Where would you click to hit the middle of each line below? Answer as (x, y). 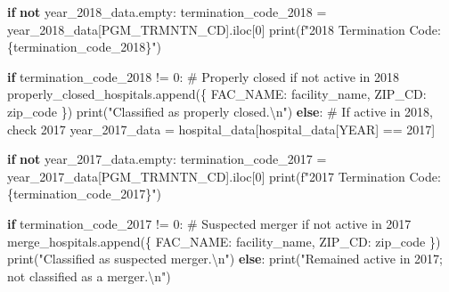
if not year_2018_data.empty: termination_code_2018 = (167, 12)
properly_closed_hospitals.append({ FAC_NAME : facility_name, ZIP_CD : (217, 94)
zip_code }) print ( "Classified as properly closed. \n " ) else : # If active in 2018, (220, 111)
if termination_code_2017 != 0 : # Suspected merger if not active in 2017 (209, 223)
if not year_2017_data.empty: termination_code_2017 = (167, 159)
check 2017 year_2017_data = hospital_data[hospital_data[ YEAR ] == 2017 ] (221, 129)
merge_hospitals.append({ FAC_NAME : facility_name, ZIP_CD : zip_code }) (224, 241)
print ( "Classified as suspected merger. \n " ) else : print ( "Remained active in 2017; (225, 259)
